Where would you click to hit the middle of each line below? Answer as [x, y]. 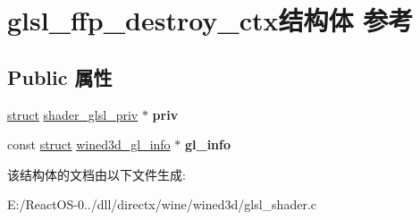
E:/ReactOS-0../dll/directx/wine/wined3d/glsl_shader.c [162, 204]
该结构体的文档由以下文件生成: [97, 174]
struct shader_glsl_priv [73, 114]
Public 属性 [60, 76]
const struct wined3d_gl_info [89, 144]
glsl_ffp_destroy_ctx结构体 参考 [210, 20]
